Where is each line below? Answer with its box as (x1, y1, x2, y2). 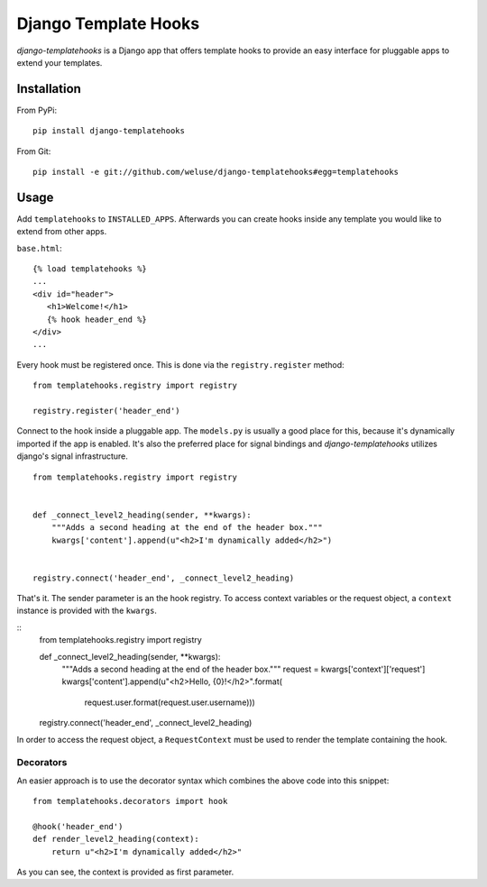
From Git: (16, 145, 51, 157)
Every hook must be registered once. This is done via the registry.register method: (16, 359, 345, 370)
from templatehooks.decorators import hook (32, 796, 228, 807)
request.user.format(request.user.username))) (84, 697, 256, 708)
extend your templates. (16, 57, 103, 68)
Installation (16, 81, 81, 96)
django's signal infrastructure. (16, 451, 128, 462)
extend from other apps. (16, 226, 107, 237)
